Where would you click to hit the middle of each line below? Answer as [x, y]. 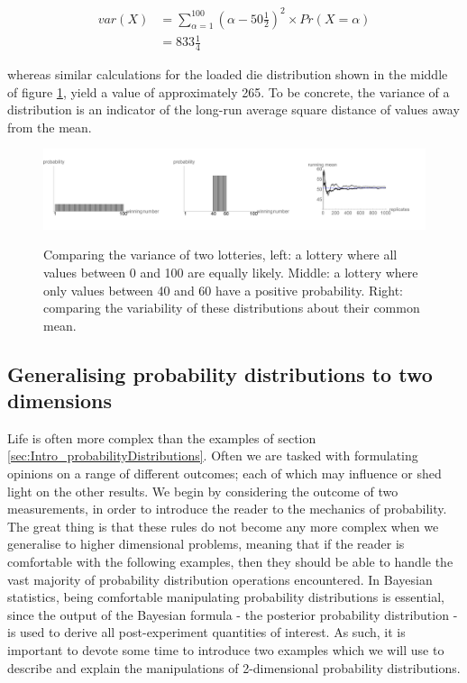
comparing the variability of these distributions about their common [232, 308]
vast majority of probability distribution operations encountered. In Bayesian [220, 579]
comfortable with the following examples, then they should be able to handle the [230, 562]
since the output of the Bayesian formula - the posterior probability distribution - [233, 614]
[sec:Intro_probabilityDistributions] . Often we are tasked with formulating [213, 455]
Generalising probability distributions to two [220, 373]
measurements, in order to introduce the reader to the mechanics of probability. [227, 509]
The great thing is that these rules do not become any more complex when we [223, 526]
